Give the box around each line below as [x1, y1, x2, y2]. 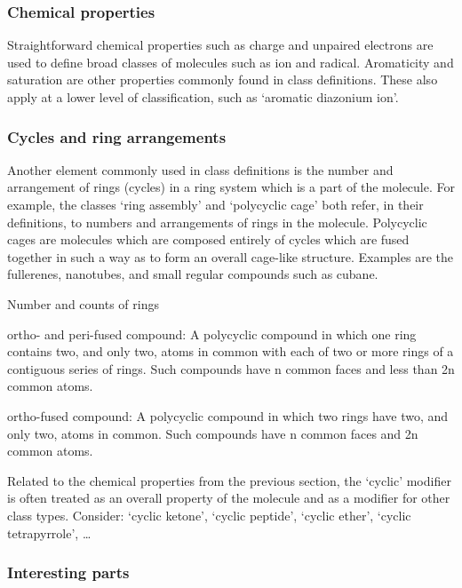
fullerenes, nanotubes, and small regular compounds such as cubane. [7, 265, 378, 283]
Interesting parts [7, 561, 130, 584]
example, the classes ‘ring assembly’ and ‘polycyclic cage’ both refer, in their [7, 195, 424, 213]
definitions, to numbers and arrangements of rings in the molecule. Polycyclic [7, 212, 427, 231]
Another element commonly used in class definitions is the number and [7, 160, 394, 179]
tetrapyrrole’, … [7, 523, 92, 542]
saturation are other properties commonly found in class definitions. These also [7, 70, 438, 89]
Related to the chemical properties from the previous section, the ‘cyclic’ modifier [7, 471, 451, 489]
